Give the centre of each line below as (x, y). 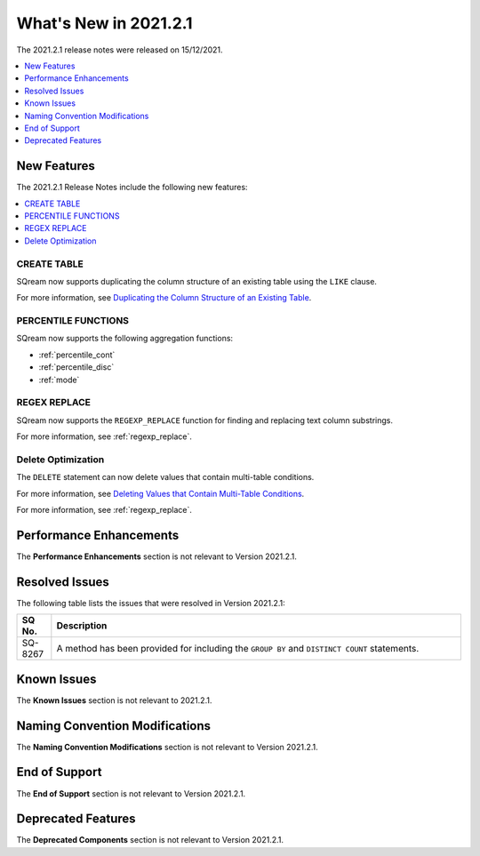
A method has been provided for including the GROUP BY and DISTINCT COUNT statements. (238, 649)
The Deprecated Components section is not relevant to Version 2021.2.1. (150, 840)
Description (82, 626)
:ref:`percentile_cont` (77, 355)
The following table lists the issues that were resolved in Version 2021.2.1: (151, 603)
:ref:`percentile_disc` (76, 367)
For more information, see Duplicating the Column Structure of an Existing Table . (164, 298)
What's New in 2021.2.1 (104, 23)
